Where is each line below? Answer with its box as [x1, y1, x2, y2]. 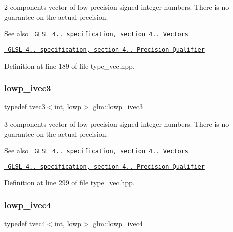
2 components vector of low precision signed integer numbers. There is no [4, 2, 229, 12]
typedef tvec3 [4, 101, 45, 112]
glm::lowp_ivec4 [93, 218, 143, 229]
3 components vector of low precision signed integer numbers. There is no [4, 118, 229, 129]
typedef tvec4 [4, 218, 45, 229]
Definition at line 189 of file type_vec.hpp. [4, 60, 135, 71]
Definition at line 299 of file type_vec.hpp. [4, 177, 135, 188]
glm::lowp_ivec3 [93, 101, 143, 112]
